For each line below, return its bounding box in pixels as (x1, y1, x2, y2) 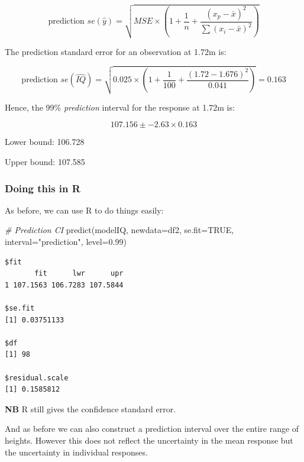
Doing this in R (5, 180, 80, 195)
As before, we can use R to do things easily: (5, 203, 164, 216)
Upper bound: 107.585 (5, 156, 85, 168)
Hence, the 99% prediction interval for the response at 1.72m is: (5, 101, 235, 113)
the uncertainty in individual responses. (5, 445, 148, 458)
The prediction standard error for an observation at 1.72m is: (5, 45, 227, 57)
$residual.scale (5, 373, 69, 382)
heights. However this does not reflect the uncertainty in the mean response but (5, 434, 293, 446)
